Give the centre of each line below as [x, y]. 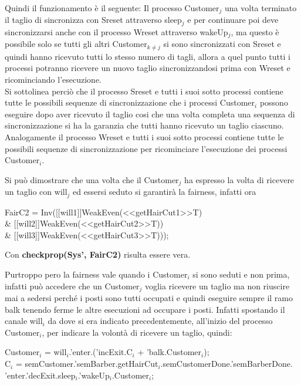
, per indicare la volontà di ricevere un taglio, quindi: [137, 332]
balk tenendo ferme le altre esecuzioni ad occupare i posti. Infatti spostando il [145, 309]
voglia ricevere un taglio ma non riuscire [217, 286]
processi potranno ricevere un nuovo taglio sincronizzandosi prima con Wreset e [148, 68]
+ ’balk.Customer [170, 352]
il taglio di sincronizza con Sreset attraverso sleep [93, 20]
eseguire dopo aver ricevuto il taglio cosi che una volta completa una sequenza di [150, 114]
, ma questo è [255, 31]
